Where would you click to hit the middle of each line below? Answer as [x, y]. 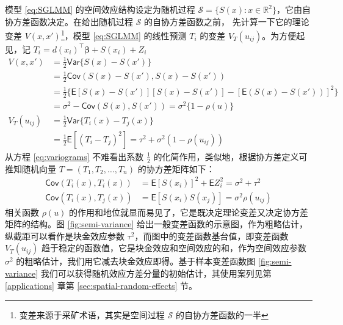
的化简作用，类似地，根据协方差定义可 [230, 156]
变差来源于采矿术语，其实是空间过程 [92, 315]
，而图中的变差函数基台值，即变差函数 [211, 236]
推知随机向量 [31, 168]
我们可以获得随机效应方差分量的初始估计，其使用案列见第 [156, 273]
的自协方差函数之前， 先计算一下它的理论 [227, 21]
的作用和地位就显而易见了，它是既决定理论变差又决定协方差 [189, 212]
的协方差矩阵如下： [176, 168]
